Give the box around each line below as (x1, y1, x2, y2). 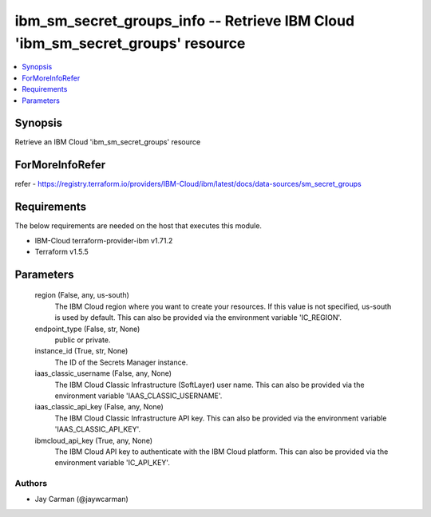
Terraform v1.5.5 (34, 247, 89, 257)
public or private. (54, 335, 111, 345)
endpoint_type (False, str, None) (34, 324, 140, 333)
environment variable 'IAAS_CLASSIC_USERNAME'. (54, 391, 223, 401)
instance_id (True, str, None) (34, 346, 129, 356)
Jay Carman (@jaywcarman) (34, 495, 129, 504)
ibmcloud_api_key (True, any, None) (34, 436, 153, 445)
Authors (14, 478, 48, 489)
